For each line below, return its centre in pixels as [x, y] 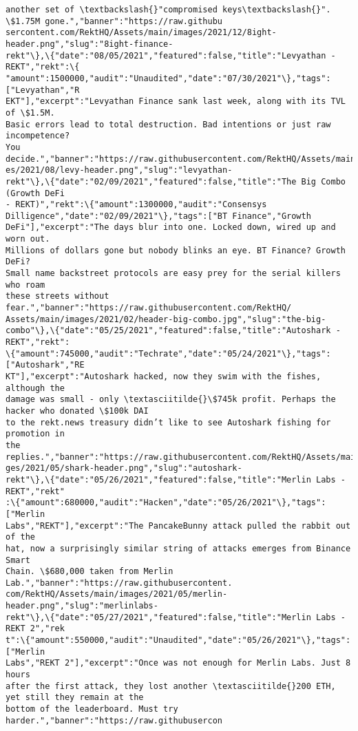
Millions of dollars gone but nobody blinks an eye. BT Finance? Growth [176, 250]
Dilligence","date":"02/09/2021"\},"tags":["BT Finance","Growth [158, 216]
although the [35, 388]
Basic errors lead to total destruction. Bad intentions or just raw [168, 124]
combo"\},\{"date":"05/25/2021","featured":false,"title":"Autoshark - [173, 331]
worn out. [28, 239]
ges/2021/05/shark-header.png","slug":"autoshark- [124, 468]
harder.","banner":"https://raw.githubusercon [114, 720]
